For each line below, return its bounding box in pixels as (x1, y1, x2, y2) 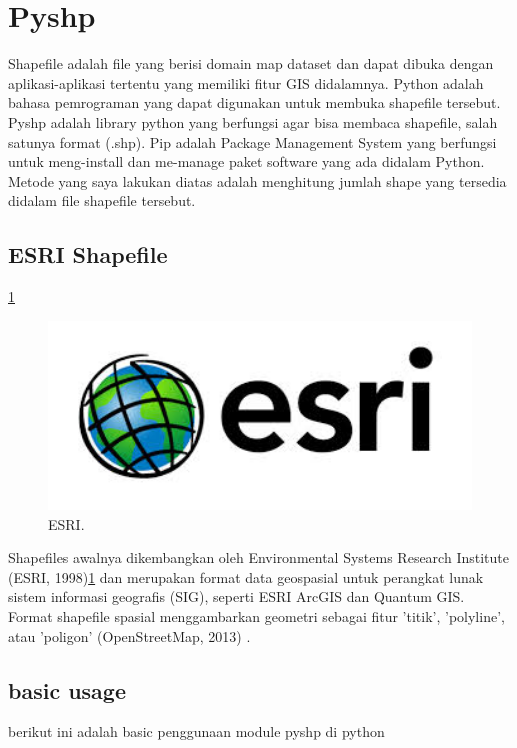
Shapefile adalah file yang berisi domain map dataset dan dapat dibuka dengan (8, 53, 494, 74)
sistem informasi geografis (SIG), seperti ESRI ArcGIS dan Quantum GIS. (8, 586, 465, 607)
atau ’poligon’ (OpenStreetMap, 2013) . (8, 625, 251, 646)
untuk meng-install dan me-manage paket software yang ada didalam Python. (8, 151, 485, 172)
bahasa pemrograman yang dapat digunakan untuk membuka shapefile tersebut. (8, 92, 501, 113)
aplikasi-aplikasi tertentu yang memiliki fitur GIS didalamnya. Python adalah (8, 72, 484, 93)
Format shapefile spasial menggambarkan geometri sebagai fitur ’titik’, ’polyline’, (8, 605, 505, 626)
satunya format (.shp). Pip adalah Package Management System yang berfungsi (8, 131, 497, 152)
